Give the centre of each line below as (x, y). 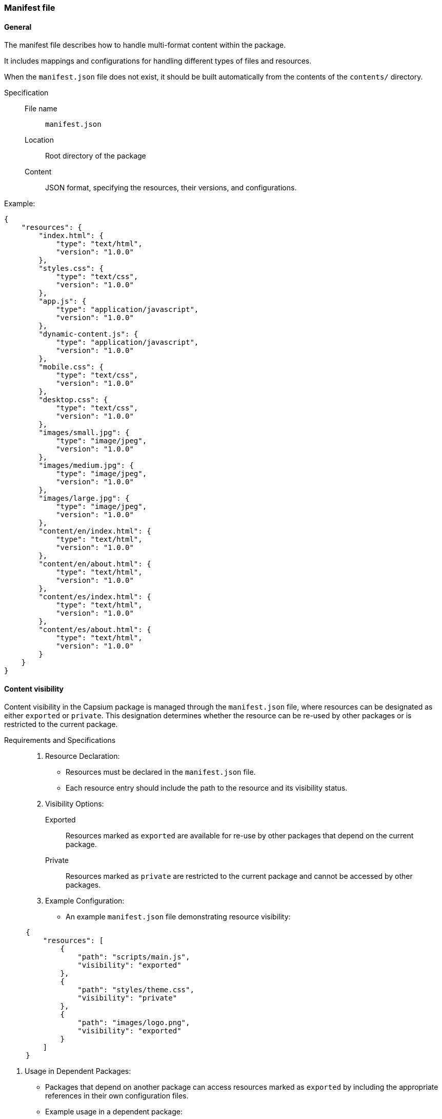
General (18, 27)
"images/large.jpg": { (84, 498)
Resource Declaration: (83, 756)
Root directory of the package (96, 156)
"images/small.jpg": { (84, 433)
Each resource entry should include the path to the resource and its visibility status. (207, 788)
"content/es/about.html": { (95, 630)
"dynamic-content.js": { (88, 334)
